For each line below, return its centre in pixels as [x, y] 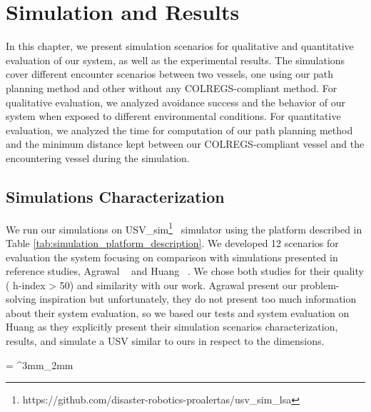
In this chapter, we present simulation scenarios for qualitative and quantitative [180, 46]
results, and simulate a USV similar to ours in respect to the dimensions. [165, 341]
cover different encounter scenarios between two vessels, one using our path [170, 74]
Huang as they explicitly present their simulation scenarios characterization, [172, 327]
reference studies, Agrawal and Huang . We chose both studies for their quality [185, 271]
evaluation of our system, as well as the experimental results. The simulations [176, 60]
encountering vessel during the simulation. [98, 157]
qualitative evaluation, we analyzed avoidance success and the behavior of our [176, 102]
